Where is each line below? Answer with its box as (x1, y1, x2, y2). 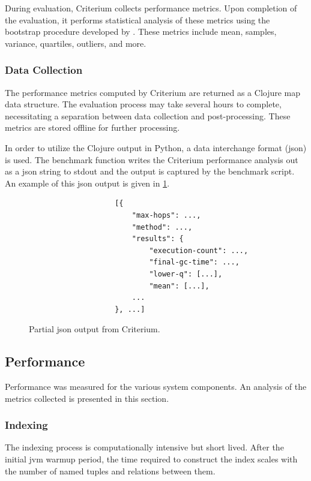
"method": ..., (131, 223, 193, 232)
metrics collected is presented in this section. (5, 392, 169, 404)
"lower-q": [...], (149, 269, 223, 278)
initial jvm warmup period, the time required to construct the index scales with (5, 453, 298, 465)
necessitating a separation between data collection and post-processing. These (5, 109, 291, 122)
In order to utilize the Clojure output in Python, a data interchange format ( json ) (5, 141, 307, 154)
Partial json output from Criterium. (29, 323, 160, 335)
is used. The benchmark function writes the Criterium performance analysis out (5, 153, 298, 166)
